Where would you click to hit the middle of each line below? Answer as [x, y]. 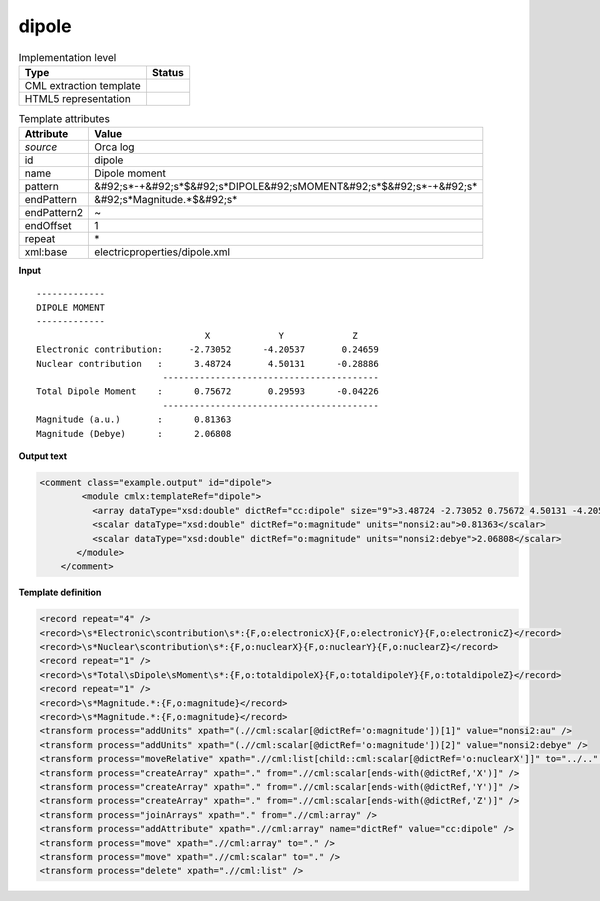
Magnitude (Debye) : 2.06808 [134, 433]
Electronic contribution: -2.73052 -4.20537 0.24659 [207, 349]
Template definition [60, 592]
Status [167, 72]
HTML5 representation [78, 98]
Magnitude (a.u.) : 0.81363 [134, 419]
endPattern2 [54, 213]
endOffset [48, 226]
